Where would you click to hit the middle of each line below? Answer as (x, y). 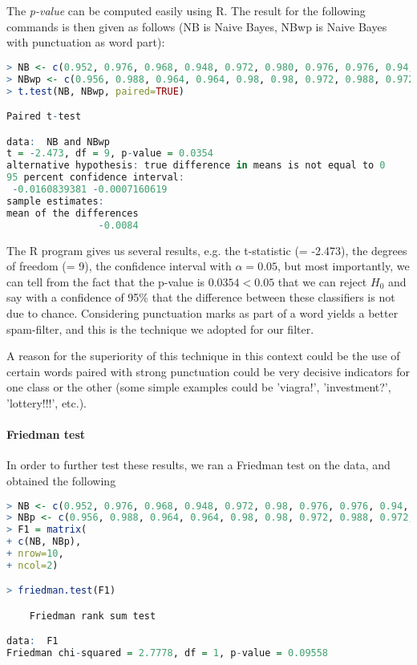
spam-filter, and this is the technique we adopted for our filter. (160, 328)
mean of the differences (73, 213)
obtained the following (61, 480)
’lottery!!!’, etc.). (47, 402)
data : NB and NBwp (58, 142)
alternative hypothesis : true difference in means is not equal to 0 (196, 166)
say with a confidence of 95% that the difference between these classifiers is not (201, 297)
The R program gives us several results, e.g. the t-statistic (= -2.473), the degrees (207, 250)
